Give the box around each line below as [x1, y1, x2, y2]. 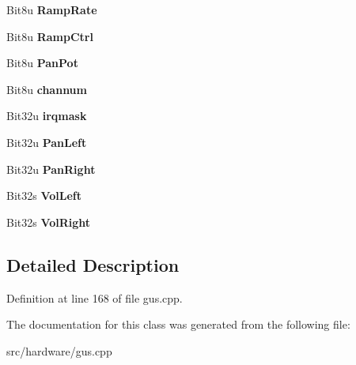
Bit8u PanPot [6, 55, 78, 71]
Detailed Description [6, 252, 180, 277]
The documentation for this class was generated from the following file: [6, 316, 350, 333]
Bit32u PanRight [6, 160, 96, 177]
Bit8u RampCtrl [6, 28, 93, 44]
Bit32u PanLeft [6, 134, 87, 150]
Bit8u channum [6, 81, 87, 97]
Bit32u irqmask [6, 107, 87, 124]
